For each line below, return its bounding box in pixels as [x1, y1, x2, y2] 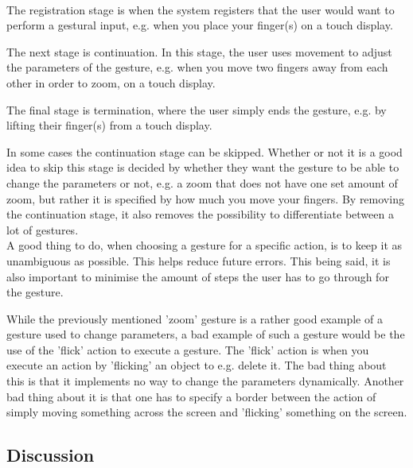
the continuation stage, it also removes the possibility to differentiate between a [6, 206, 394, 222]
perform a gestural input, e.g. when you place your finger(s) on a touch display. [6, 17, 393, 33]
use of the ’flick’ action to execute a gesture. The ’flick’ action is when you [6, 341, 369, 358]
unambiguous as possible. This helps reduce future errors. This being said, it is [6, 252, 391, 269]
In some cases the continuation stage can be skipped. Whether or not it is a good [6, 143, 403, 160]
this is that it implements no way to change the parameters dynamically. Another [6, 373, 404, 389]
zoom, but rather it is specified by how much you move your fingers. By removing [6, 190, 404, 207]
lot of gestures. [6, 221, 79, 238]
